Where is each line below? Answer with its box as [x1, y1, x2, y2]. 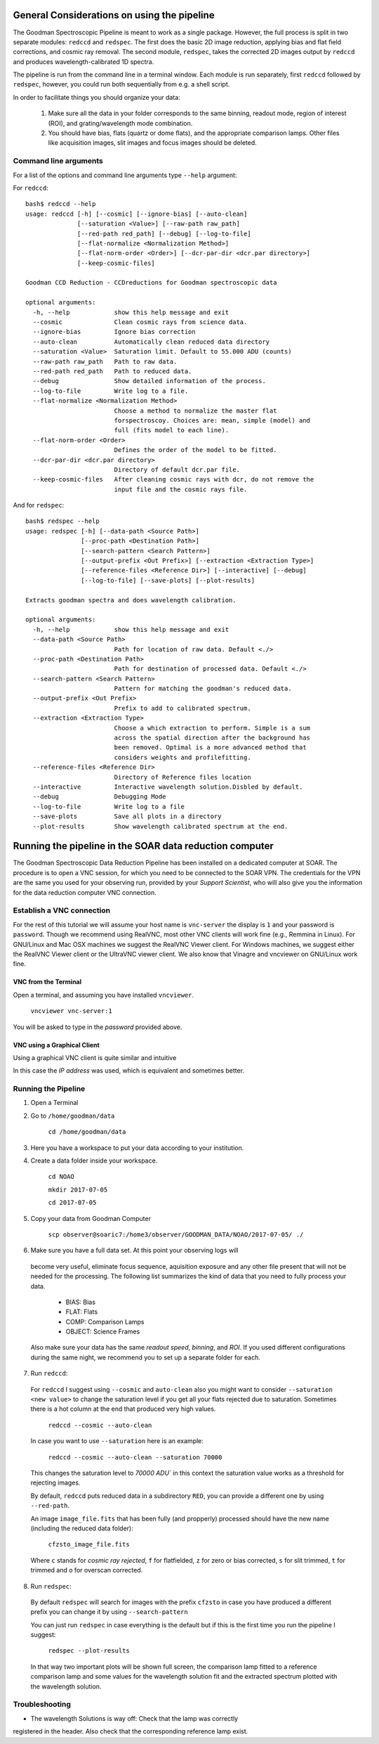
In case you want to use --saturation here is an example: [30, 1437, 204, 1445]
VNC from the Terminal [13, 978, 82, 986]
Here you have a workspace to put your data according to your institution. [30, 1143, 244, 1152]
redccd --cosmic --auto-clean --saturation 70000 [48, 1453, 222, 1461]
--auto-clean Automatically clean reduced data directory [32, 337, 270, 346]
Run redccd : [30, 1369, 68, 1378]
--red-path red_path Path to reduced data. [32, 367, 192, 375]
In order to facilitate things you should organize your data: [13, 93, 180, 101]
